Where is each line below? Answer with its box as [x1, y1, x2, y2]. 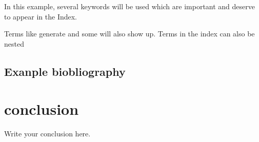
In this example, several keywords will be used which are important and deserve [4, 1, 255, 11]
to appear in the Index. [4, 11, 77, 22]
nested [4, 38, 24, 49]
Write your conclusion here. [4, 128, 91, 139]
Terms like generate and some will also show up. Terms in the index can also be [4, 28, 255, 39]
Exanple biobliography [4, 63, 126, 79]
